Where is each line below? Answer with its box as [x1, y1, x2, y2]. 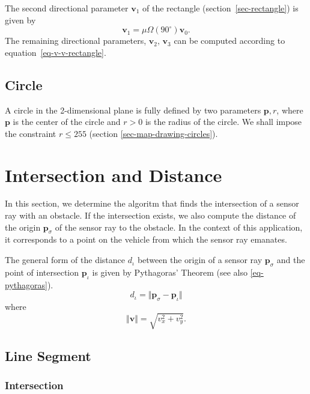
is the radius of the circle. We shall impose [145, 115, 302, 128]
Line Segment [5, 346, 91, 365]
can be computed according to [174, 34, 285, 47]
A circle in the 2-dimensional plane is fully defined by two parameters [5, 103, 261, 116]
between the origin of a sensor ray [137, 253, 263, 266]
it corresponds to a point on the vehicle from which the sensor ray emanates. [5, 233, 287, 246]
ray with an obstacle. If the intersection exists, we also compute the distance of [5, 209, 296, 222]
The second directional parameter [5, 2, 129, 14]
